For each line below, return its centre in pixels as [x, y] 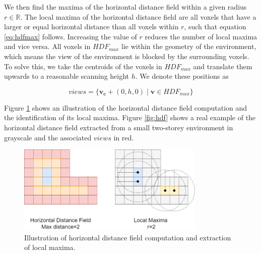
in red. [124, 137]
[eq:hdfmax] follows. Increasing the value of [71, 36]
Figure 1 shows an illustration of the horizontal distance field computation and [126, 107]
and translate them [223, 66]
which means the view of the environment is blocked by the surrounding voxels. [127, 56]
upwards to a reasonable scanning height [67, 76]
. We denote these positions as [182, 76]
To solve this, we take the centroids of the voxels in [83, 66]
